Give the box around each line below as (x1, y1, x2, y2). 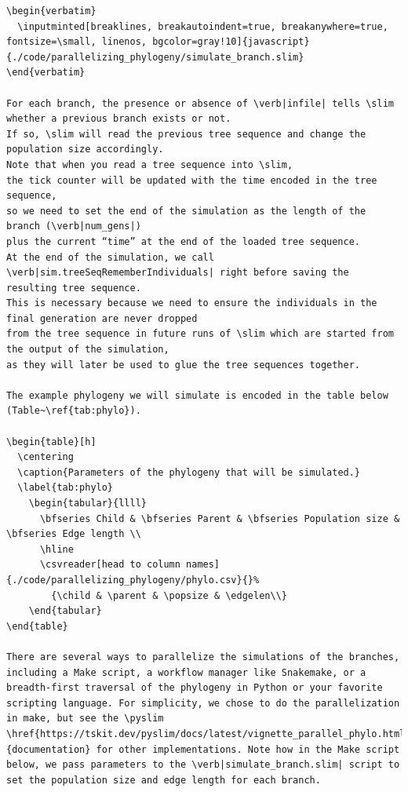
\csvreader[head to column (39, 559, 180, 571)
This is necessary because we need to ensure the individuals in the (6, 297, 377, 309)
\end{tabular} (28, 605, 102, 617)
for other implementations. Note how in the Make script (96, 743, 400, 755)
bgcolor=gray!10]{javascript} (152, 36, 310, 48)
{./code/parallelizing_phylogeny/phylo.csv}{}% (6, 574, 260, 586)
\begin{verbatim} (6, 5, 97, 16)
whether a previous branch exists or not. (6, 113, 231, 125)
